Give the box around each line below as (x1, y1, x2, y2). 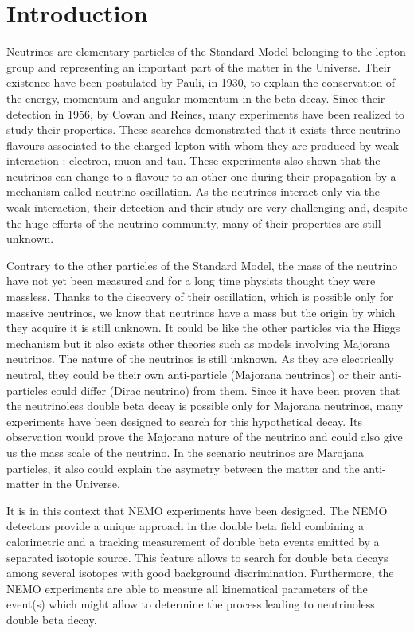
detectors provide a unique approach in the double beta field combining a (6, 518, 365, 534)
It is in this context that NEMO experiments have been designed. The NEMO (6, 502, 388, 518)
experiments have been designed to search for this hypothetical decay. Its (6, 412, 362, 429)
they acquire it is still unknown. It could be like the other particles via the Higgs (6, 319, 400, 336)
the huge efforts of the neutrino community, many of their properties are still (6, 214, 381, 231)
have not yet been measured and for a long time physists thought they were (6, 272, 376, 289)
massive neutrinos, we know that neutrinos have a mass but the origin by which (6, 303, 396, 320)
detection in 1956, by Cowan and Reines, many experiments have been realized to (6, 105, 405, 122)
